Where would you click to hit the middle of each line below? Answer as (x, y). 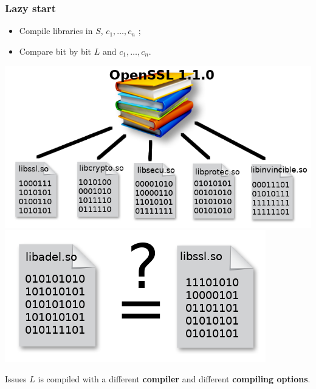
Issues (16, 379)
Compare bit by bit (55, 51)
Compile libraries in (56, 31)
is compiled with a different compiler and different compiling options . (174, 379)
